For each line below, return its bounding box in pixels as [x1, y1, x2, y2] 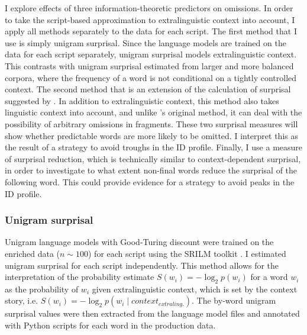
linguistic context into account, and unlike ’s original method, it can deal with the [5, 106, 302, 118]
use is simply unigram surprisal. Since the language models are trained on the [5, 36, 286, 49]
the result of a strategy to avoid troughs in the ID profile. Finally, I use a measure [5, 141, 303, 153]
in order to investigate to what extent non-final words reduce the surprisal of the [5, 164, 298, 176]
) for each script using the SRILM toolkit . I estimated [88, 247, 286, 259]
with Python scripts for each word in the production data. [5, 319, 216, 331]
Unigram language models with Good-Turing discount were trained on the [5, 236, 274, 248]
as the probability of [5, 282, 79, 295]
